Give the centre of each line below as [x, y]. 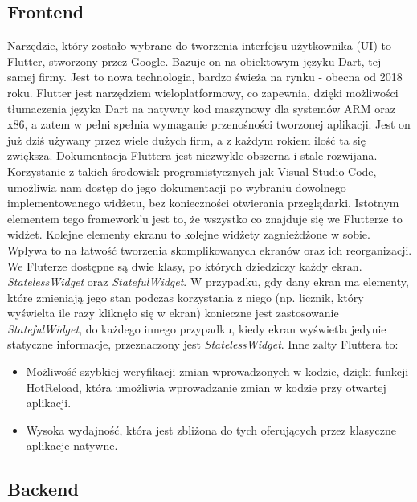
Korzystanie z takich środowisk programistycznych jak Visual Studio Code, [192, 171]
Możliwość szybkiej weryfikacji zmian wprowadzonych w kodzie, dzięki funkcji [217, 371]
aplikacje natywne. [72, 445]
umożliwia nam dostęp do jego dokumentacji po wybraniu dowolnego [177, 187]
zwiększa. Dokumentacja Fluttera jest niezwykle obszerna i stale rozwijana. [192, 155]
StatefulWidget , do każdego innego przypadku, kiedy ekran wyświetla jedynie [197, 328]
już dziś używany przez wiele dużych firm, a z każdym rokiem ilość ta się [186, 139]
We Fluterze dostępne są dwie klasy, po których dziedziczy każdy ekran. [185, 265]
